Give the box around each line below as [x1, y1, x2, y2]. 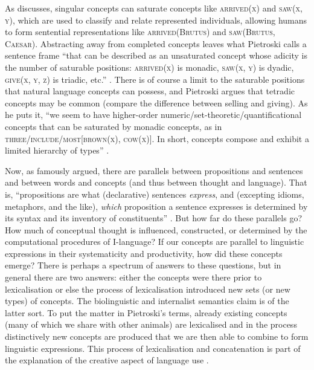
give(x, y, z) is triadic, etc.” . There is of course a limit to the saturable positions [5, 73, 305, 85]
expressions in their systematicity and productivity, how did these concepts [5, 247, 283, 259]
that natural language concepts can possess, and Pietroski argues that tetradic [5, 85, 295, 97]
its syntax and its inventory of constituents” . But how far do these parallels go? [5, 212, 303, 224]
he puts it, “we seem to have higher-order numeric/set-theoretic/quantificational [5, 108, 302, 121]
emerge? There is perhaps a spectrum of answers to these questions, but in [5, 259, 281, 271]
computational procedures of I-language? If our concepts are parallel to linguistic [5, 235, 304, 248]
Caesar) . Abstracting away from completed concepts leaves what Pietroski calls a [5, 37, 307, 50]
